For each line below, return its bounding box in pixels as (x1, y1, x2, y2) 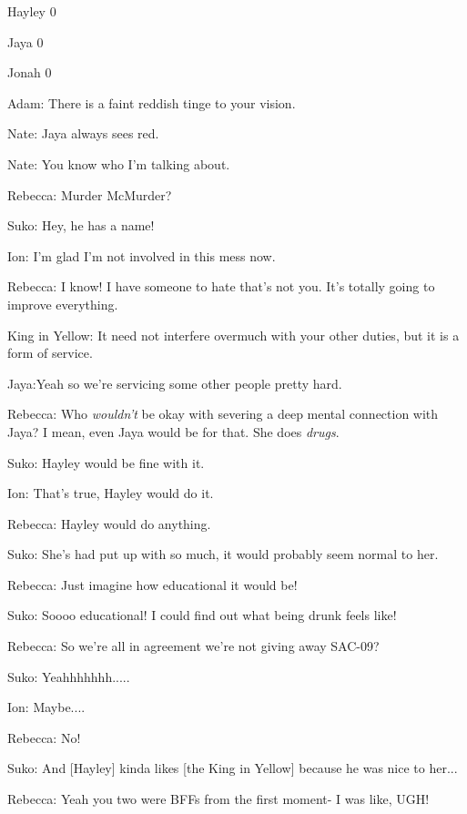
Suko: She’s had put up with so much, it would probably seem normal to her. (7, 544, 439, 564)
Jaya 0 (7, 32, 44, 51)
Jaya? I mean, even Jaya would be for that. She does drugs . (7, 422, 340, 441)
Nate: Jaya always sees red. (7, 124, 159, 143)
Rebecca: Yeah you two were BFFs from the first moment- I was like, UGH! (7, 789, 430, 809)
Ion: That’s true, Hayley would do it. (7, 483, 214, 503)
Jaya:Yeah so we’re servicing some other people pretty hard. (7, 373, 342, 392)
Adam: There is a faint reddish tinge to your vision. (7, 93, 296, 112)
